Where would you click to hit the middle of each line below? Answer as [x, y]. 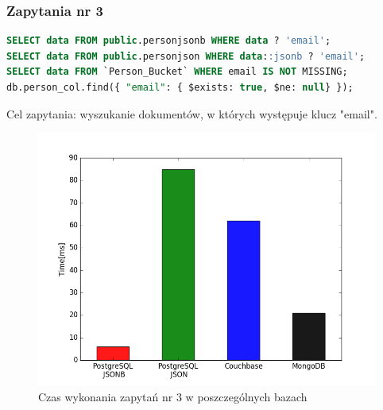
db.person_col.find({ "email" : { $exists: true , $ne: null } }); [180, 87]
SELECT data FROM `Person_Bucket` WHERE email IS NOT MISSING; [177, 72]
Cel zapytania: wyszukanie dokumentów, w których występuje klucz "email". [192, 113]
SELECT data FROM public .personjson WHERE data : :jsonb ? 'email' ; [186, 56]
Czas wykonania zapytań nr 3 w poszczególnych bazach [173, 396]
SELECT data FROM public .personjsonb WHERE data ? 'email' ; [169, 41]
